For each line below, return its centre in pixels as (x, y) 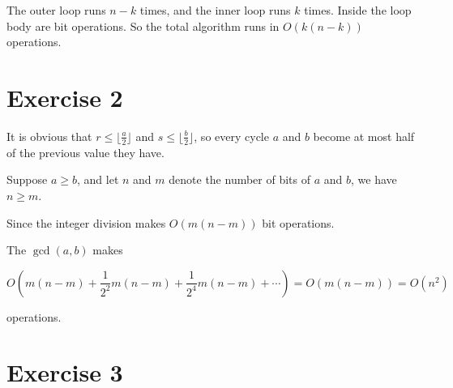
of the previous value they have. (85, 152)
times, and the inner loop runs (215, 10)
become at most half (364, 136)
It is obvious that (49, 136)
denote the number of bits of (240, 179)
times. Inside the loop (358, 10)
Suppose (27, 179)
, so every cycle (231, 136)
